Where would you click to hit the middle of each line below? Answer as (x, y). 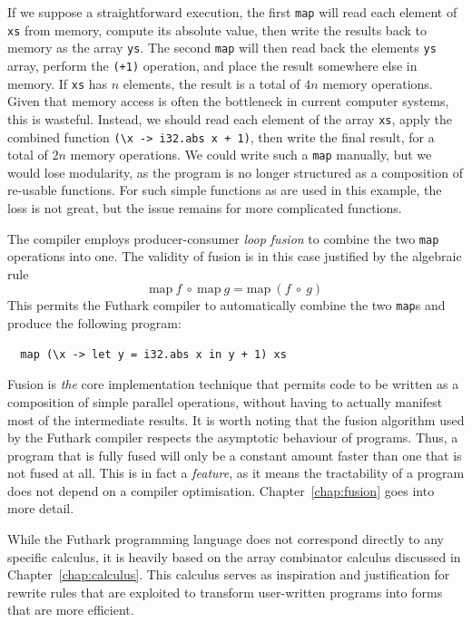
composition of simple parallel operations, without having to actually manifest (225, 401)
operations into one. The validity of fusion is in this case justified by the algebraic (235, 256)
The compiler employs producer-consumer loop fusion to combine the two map (223, 238)
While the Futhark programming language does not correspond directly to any (226, 539)
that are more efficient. (71, 610)
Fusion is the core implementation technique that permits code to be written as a (233, 384)
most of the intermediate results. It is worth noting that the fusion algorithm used (236, 419)
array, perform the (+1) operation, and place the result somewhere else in (212, 65)
